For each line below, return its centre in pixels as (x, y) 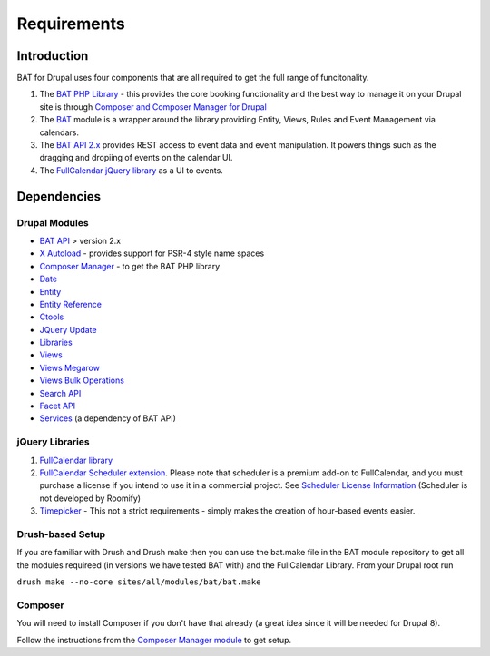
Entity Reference (70, 304)
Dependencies (59, 196)
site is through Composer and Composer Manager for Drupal (153, 107)
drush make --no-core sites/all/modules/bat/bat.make (139, 582)
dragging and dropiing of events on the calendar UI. (136, 158)
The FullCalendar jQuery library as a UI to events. (132, 170)
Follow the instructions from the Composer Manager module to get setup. (154, 640)
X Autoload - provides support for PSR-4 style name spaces (152, 253)
